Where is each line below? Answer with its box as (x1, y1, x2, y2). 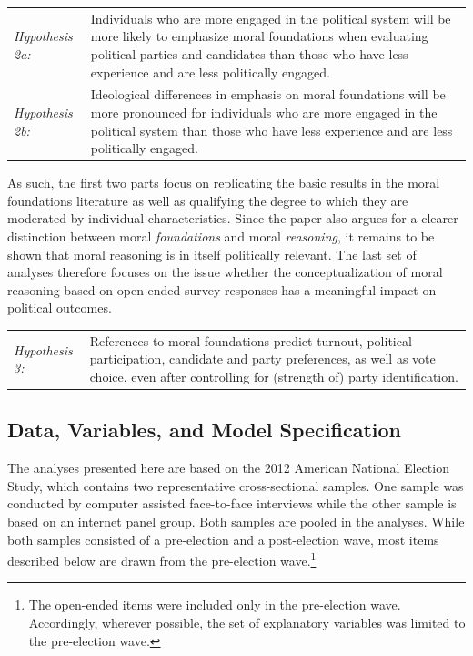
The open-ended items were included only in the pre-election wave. (28, 595, 401, 614)
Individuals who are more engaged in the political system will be (90, 8, 451, 27)
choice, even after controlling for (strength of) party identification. (89, 366, 458, 385)
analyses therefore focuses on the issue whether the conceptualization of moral (7, 262, 443, 282)
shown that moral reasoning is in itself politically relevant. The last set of (7, 244, 417, 263)
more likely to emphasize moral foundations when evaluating (90, 26, 428, 46)
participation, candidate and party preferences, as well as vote (89, 349, 436, 368)
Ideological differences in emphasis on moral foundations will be (90, 85, 446, 104)
